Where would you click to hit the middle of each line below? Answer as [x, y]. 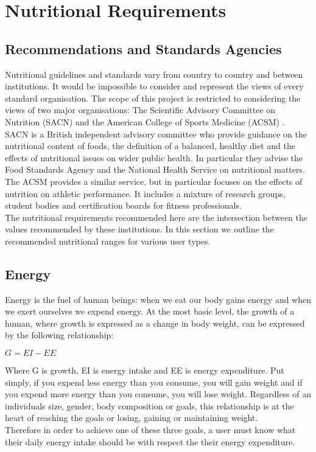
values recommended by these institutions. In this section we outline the [139, 229]
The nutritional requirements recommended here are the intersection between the [156, 217]
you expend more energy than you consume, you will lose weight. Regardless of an [158, 394]
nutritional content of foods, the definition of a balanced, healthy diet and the [150, 146]
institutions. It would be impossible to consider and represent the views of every [154, 86]
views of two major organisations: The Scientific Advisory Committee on [140, 110]
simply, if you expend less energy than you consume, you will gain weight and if [154, 382]
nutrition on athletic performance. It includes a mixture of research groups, [145, 193]
